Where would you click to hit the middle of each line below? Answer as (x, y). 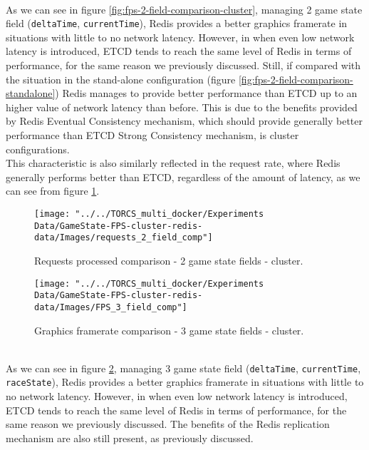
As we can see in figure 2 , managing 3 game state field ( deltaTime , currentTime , (183, 368)
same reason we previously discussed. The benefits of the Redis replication (168, 424)
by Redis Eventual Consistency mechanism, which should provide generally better (184, 121)
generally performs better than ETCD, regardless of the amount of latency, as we (183, 177)
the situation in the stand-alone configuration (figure (121, 79)
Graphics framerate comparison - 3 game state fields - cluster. (169, 330)
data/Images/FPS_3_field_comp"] (111, 307)
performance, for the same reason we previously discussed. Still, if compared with (183, 65)
